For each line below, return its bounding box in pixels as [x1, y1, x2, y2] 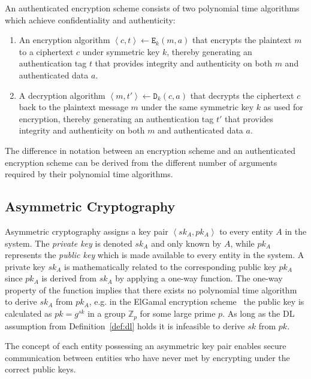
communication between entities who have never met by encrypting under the [5, 351, 290, 363]
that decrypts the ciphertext [190, 89, 294, 101]
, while [230, 237, 255, 249]
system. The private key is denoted [5, 237, 132, 249]
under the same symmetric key [141, 101, 254, 113]
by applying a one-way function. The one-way [115, 272, 283, 284]
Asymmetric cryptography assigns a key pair [5, 225, 168, 237]
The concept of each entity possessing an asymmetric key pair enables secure [5, 339, 286, 352]
